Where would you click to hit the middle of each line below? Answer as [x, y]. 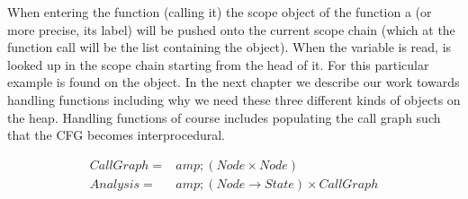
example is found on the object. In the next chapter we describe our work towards [234, 82]
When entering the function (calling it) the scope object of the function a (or [220, 12]
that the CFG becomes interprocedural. [116, 135]
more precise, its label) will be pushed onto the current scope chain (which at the [231, 29]
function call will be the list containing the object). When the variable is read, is [229, 47]
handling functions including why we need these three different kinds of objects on [234, 99]
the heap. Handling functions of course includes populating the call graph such [224, 117]
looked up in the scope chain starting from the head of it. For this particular [218, 64]
